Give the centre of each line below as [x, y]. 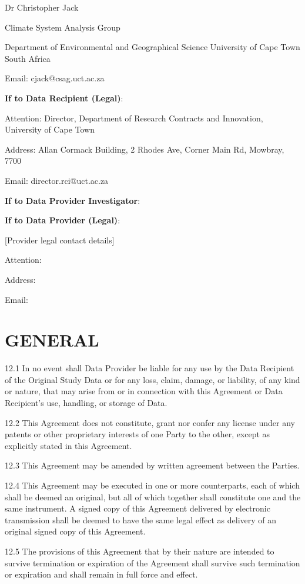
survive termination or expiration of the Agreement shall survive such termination [152, 562]
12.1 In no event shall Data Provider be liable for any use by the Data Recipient [150, 368]
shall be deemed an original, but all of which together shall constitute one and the [153, 496]
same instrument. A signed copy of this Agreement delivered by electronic [138, 508]
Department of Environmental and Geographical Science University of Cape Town [152, 47]
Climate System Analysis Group [63, 27]
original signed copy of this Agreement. [75, 531]
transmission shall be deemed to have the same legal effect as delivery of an [141, 519]
